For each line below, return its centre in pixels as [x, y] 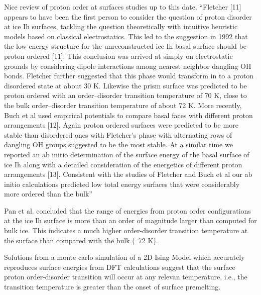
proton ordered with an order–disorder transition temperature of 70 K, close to [125, 95]
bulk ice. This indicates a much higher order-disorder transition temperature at [126, 230]
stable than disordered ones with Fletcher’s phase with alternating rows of [118, 134]
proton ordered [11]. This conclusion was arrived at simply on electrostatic [118, 56]
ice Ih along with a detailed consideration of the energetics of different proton [123, 164]
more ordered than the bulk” [48, 194]
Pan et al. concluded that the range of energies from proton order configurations [127, 210]
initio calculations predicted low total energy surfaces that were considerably [122, 184]
